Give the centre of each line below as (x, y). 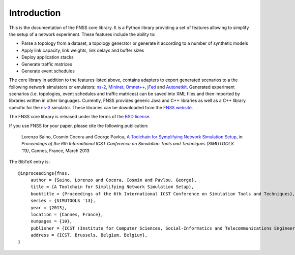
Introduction (35, 13)
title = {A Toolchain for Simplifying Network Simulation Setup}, (112, 187)
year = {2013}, (49, 207)
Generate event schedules (48, 71)
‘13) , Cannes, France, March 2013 (55, 151)
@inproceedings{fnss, (44, 173)
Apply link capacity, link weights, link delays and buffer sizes (83, 50)
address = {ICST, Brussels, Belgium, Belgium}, (89, 235)
